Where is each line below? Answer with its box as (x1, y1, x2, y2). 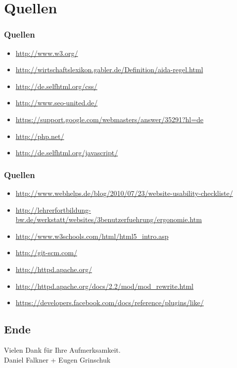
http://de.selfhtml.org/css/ (15, 81, 97, 91)
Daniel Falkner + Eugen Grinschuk (4, 354, 111, 365)
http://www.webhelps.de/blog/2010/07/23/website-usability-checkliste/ (15, 187, 233, 198)
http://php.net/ (15, 131, 64, 141)
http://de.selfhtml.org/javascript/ (15, 147, 118, 158)
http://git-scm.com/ (15, 247, 77, 258)
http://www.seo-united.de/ (15, 97, 98, 108)
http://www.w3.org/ (15, 47, 78, 58)
